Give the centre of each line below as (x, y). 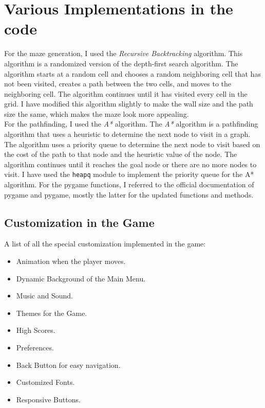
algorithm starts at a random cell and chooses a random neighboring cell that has (132, 73)
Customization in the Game (79, 222)
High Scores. (36, 330)
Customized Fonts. (45, 382)
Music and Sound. (44, 296)
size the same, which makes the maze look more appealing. (97, 113)
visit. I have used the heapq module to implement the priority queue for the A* (129, 174)
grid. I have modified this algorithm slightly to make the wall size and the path (129, 104)
